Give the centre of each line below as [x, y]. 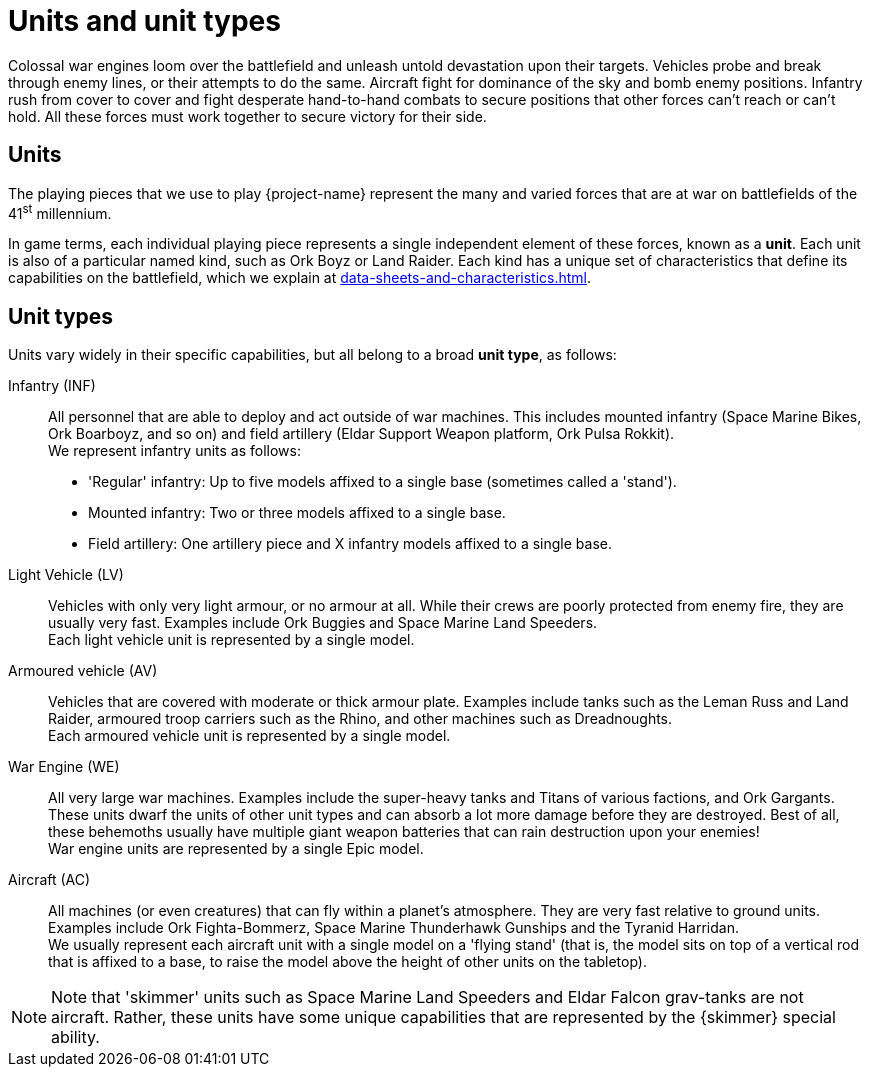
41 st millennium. [60, 211]
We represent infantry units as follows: [174, 451]
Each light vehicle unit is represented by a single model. [231, 640]
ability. [75, 1037]
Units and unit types [144, 21]
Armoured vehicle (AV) [83, 671]
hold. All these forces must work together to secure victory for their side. [247, 116]
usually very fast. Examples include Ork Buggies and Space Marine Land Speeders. [323, 623]
